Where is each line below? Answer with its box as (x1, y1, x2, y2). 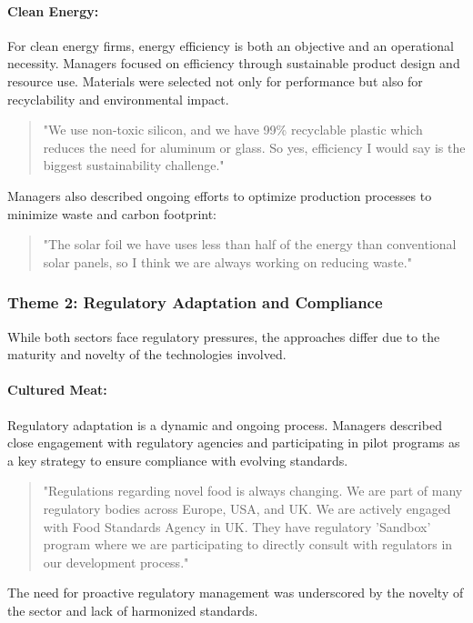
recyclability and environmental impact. (7, 89, 229, 108)
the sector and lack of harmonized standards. (7, 600, 258, 619)
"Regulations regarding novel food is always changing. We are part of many (43, 481, 463, 500)
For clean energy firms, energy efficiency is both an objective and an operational (7, 35, 454, 55)
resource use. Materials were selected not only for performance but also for (7, 71, 423, 90)
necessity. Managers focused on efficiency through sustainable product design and (7, 54, 460, 73)
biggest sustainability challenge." (43, 156, 225, 175)
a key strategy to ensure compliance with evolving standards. (7, 450, 348, 469)
